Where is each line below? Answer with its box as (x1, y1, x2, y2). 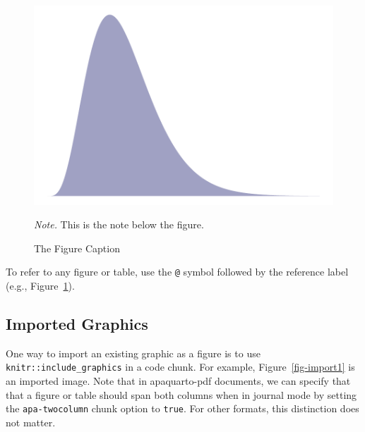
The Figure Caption (34, 240, 120, 255)
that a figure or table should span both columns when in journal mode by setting (6, 387, 357, 402)
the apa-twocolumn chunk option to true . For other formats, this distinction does (6, 401, 359, 416)
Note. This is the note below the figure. (34, 217, 204, 232)
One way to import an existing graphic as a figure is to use (6, 345, 261, 360)
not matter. (6, 414, 56, 429)
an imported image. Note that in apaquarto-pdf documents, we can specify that (6, 374, 351, 388)
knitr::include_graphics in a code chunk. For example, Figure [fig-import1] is (6, 359, 355, 374)
